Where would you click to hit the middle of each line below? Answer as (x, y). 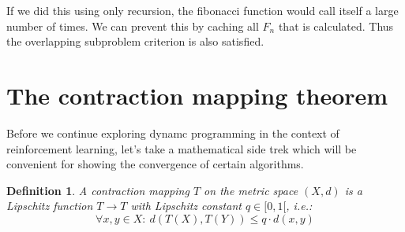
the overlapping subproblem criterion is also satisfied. (135, 41)
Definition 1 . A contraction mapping (98, 190)
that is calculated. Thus (336, 26)
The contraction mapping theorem (197, 95)
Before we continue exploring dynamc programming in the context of (173, 133)
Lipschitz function (50, 206)
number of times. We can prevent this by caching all (133, 26)
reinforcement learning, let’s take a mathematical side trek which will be (182, 148)
